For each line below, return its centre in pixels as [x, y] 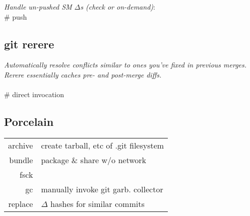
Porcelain [29, 122]
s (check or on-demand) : [118, 7]
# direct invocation [34, 94]
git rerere [29, 44]
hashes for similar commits [98, 203]
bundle [21, 160]
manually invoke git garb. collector [102, 189]
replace [21, 203]
